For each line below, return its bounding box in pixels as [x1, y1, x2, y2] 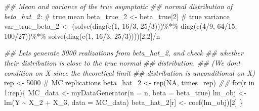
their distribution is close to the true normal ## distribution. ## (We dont [4, 57, 240, 68]
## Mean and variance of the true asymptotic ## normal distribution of [4, 1, 233, 11]
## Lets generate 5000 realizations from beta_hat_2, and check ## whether [4, 47, 243, 58]
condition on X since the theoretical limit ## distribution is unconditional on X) [4, 67, 255, 78]
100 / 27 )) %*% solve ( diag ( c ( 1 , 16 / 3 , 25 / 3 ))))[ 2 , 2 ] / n [4, 30, 160, 41]
